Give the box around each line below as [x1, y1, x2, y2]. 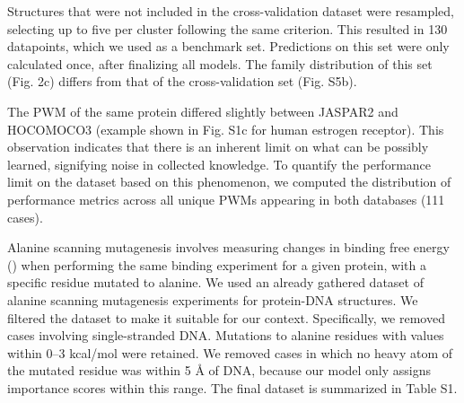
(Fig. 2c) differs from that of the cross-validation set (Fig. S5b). [7, 72, 357, 91]
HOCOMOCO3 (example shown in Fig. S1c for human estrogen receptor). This [7, 119, 444, 138]
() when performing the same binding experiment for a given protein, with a [7, 255, 426, 274]
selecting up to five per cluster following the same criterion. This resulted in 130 [7, 19, 448, 38]
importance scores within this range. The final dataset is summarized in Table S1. [7, 378, 458, 397]
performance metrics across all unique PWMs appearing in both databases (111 [7, 189, 445, 208]
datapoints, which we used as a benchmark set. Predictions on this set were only [7, 37, 450, 56]
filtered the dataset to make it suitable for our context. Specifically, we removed [7, 308, 445, 327]
